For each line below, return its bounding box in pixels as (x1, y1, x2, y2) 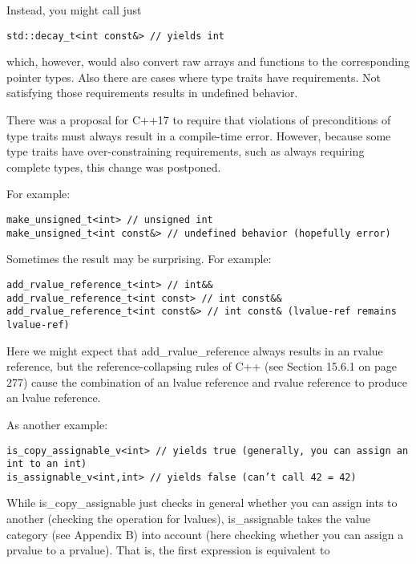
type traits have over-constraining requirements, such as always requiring (6, 143, 365, 160)
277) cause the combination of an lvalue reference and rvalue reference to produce (6, 373, 408, 390)
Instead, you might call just (6, 2, 142, 18)
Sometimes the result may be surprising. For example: (6, 250, 272, 267)
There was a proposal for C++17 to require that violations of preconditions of (6, 112, 391, 128)
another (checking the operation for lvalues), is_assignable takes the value (6, 510, 370, 527)
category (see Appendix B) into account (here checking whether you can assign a (6, 525, 404, 542)
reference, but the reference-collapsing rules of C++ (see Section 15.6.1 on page (6, 358, 397, 375)
